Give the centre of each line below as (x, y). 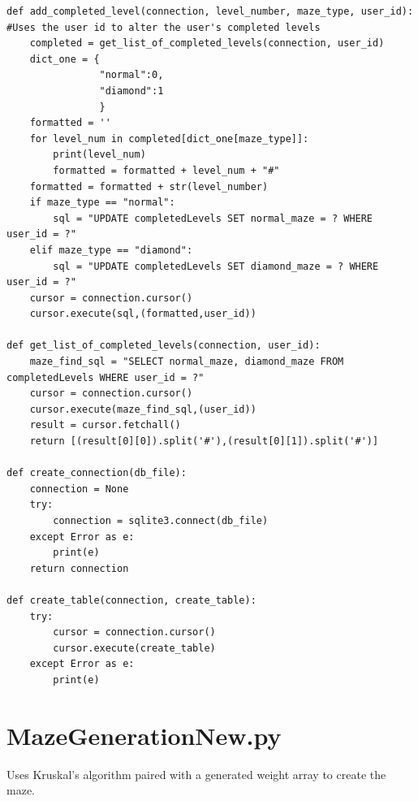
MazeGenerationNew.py (144, 735)
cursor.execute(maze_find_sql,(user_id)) (143, 409)
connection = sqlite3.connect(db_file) (161, 521)
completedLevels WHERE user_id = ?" (106, 377)
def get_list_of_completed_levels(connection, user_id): (164, 346)
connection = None (79, 489)
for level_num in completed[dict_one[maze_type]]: (169, 139)
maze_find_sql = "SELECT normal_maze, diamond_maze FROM (187, 362)
